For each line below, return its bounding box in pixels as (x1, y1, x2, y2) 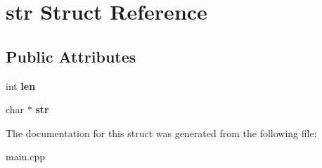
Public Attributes (6, 45, 136, 67)
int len (6, 78, 36, 93)
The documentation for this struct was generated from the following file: (6, 125, 317, 140)
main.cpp (6, 149, 46, 164)
